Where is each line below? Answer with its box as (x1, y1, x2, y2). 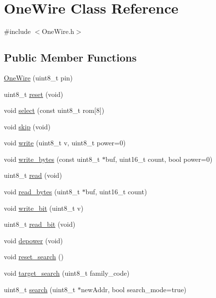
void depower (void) (4, 235, 63, 245)
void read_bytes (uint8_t (4, 187, 80, 197)
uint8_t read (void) (4, 170, 62, 180)
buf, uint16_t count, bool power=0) (105, 154, 213, 164)
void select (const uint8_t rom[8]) (4, 105, 105, 115)
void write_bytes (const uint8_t (4, 154, 100, 164)
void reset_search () (4, 251, 64, 262)
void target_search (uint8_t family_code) (4, 268, 130, 278)
